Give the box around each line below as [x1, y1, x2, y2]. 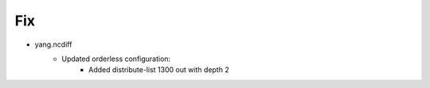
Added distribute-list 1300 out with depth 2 [88, 65, 230, 75]
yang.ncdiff [34, 40, 72, 49]
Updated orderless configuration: [61, 54, 171, 63]
